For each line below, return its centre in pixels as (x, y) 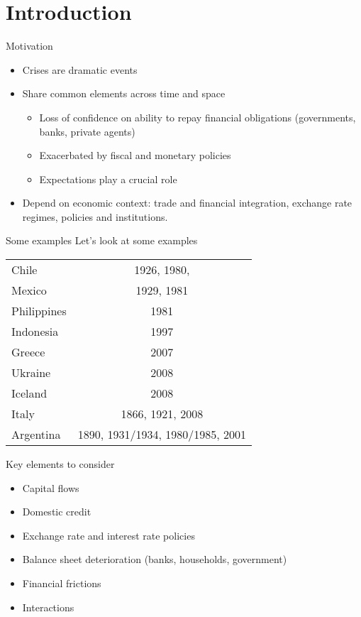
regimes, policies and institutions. (95, 216)
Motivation (29, 46)
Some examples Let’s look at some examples (102, 240)
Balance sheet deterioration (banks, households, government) (155, 559)
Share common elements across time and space (124, 93)
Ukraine (31, 373)
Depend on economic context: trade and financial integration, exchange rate (187, 203)
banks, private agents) (87, 131)
